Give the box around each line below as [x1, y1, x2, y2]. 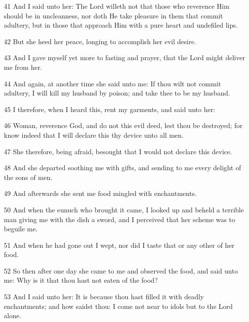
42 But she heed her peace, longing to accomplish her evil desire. [4, 36, 196, 46]
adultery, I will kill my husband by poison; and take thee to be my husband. [4, 88, 230, 98]
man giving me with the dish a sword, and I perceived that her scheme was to [4, 214, 235, 224]
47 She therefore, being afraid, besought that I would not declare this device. [4, 146, 232, 156]
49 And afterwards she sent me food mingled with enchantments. [4, 188, 197, 198]
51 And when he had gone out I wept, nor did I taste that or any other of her [4, 240, 234, 250]
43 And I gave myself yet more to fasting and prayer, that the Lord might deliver [4, 52, 245, 63]
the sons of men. [4, 172, 53, 182]
